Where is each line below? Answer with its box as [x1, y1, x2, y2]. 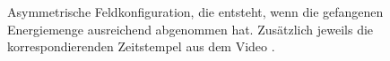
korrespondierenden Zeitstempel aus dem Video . [7, 37, 275, 56]
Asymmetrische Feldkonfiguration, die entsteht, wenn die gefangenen [7, 3, 384, 20]
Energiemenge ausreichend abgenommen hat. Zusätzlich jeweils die [7, 19, 374, 38]
